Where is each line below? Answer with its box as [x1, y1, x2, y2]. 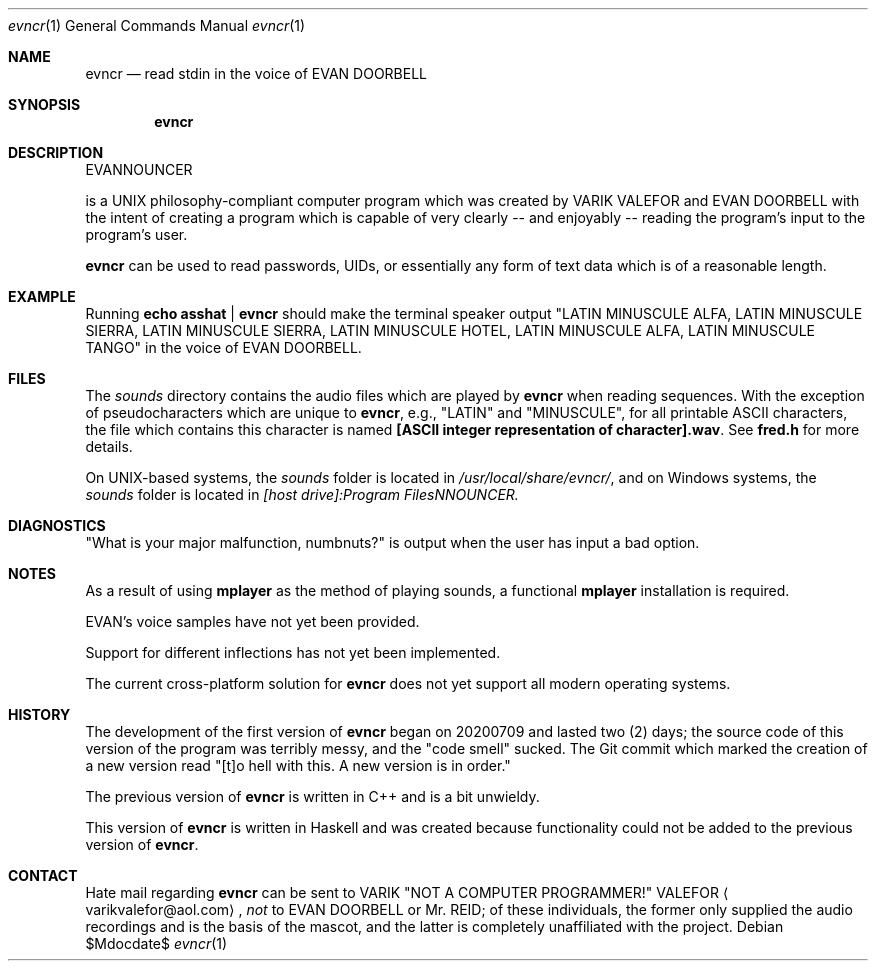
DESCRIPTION [8, 144, 104, 161]
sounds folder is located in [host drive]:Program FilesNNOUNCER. [85, 486, 519, 503]
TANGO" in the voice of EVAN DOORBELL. [85, 339, 362, 356]
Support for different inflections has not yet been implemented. [85, 644, 501, 661]
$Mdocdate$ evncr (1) [85, 935, 228, 952]
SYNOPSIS [8, 96, 81, 113]
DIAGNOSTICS [8, 517, 106, 534]
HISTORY [8, 706, 71, 723]
